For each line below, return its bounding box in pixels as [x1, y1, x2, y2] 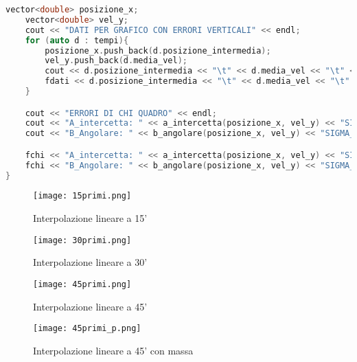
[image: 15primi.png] [33, 191, 132, 201]
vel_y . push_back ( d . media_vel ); [45, 56, 187, 66]
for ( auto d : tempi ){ [25, 35, 129, 45]
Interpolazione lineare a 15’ [33, 211, 148, 225]
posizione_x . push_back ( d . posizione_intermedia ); [45, 45, 271, 56]
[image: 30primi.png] [33, 235, 132, 245]
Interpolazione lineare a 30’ [33, 255, 148, 269]
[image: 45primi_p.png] [33, 324, 141, 334]
